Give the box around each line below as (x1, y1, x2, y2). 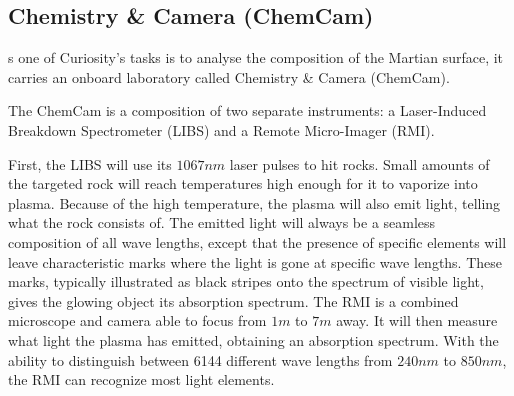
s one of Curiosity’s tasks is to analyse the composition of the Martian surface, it (8, 47, 504, 68)
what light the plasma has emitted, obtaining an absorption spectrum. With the (8, 329, 499, 350)
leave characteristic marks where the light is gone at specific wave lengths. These (8, 251, 503, 272)
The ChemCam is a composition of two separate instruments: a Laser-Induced (8, 100, 487, 121)
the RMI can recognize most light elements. (8, 369, 275, 390)
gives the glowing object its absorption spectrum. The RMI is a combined (8, 290, 459, 311)
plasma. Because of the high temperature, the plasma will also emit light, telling (8, 192, 501, 213)
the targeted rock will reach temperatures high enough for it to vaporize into (8, 173, 478, 194)
